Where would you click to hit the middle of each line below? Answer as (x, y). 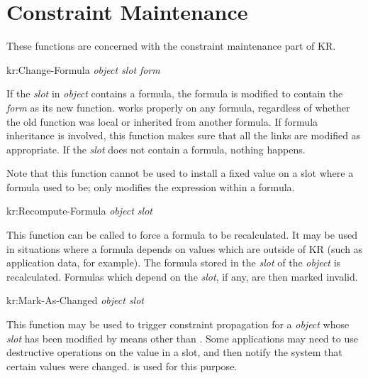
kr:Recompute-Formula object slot (79, 211)
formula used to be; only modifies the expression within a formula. (151, 187)
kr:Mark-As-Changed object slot (76, 300)
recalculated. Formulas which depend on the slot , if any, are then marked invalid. (182, 276)
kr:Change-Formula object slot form (83, 69)
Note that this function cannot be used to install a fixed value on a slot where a (180, 173)
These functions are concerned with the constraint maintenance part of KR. (171, 46)
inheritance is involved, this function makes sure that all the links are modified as (184, 135)
